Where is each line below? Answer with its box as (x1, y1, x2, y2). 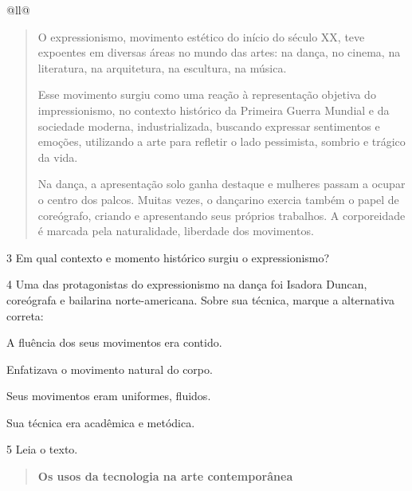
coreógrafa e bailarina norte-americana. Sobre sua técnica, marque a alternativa (6, 291, 394, 308)
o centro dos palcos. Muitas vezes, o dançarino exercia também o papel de (37, 191, 399, 207)
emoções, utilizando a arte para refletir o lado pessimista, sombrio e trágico (37, 133, 406, 150)
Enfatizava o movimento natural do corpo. (6, 360, 213, 377)
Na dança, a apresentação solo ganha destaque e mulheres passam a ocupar (37, 175, 406, 192)
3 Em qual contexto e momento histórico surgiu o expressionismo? (6, 249, 330, 265)
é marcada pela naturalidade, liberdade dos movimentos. (37, 222, 314, 239)
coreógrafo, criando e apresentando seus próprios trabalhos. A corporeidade (37, 206, 406, 223)
